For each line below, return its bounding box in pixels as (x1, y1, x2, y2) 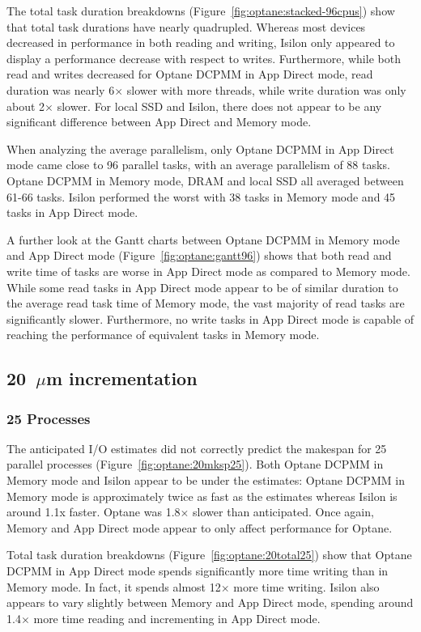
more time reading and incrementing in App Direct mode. (33, 609, 321, 626)
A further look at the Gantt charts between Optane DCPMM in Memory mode (6, 231, 400, 248)
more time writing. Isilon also (233, 578, 380, 595)
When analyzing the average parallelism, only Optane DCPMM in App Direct (6, 140, 394, 157)
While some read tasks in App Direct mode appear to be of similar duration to (6, 278, 398, 295)
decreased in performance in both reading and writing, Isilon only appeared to (6, 34, 395, 51)
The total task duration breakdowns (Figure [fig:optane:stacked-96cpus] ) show (6, 2, 395, 19)
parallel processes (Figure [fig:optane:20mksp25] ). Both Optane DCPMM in (6, 456, 384, 473)
